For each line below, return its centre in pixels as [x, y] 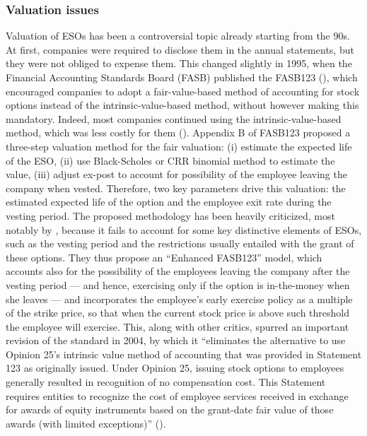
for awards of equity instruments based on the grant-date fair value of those [170, 410]
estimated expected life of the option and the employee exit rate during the [169, 202]
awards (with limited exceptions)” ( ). [86, 423]
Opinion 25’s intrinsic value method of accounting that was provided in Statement [184, 354]
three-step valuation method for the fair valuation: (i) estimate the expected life [179, 146]
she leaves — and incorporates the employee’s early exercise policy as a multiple [179, 299]
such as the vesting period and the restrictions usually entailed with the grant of [180, 243]
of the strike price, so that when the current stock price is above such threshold [177, 313]
